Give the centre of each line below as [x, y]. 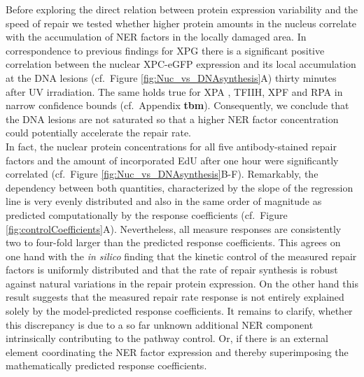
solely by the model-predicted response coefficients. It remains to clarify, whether [179, 311]
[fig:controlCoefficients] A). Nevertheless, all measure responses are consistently [174, 228]
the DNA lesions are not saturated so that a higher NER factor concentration [172, 119]
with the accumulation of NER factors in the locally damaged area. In [156, 37]
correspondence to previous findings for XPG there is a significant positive [165, 50]
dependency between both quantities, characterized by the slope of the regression [180, 187]
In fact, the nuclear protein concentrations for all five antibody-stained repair [171, 146]
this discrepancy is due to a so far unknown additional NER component [160, 324]
